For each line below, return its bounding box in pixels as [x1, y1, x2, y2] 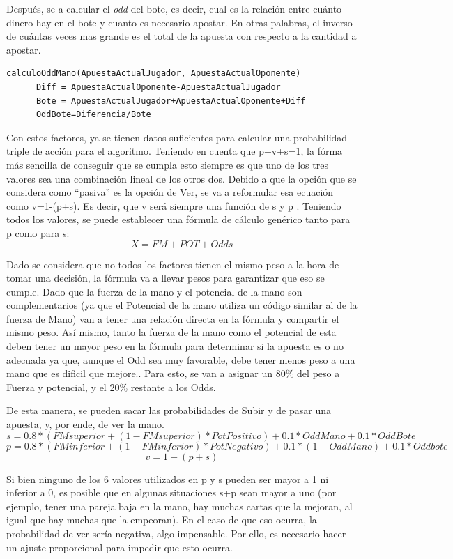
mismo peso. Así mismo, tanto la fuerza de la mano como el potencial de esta [6, 325, 337, 339]
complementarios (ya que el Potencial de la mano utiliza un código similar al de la [6, 298, 358, 312]
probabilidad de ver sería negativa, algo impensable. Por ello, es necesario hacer [6, 526, 346, 540]
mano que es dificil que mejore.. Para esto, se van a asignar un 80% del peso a [6, 366, 340, 381]
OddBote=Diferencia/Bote [36, 109, 151, 120]
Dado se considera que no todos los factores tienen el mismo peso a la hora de [6, 256, 339, 271]
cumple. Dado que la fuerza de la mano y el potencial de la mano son [6, 284, 302, 298]
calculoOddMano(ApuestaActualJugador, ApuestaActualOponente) [6, 68, 301, 79]
